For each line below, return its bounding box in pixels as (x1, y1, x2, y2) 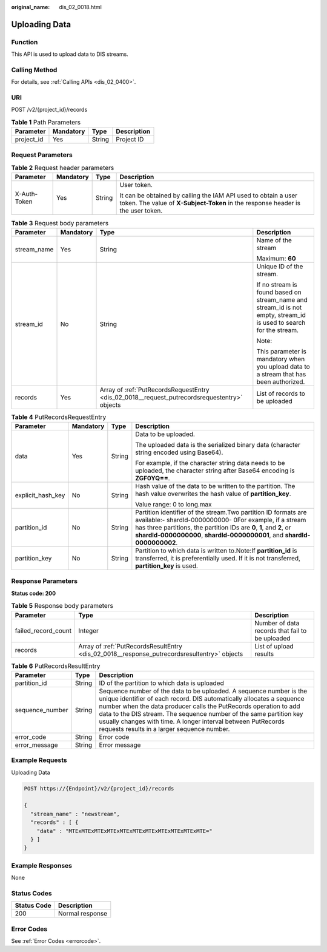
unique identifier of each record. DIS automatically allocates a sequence (99, 694, 305, 702)
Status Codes (11, 889, 52, 897)
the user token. (119, 206, 163, 215)
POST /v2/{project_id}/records (11, 106, 88, 114)
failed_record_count (15, 626, 72, 634)
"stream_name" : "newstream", (30, 811, 121, 817)
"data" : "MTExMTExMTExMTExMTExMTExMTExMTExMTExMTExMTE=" (36, 828, 213, 834)
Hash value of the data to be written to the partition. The (135, 482, 296, 491)
